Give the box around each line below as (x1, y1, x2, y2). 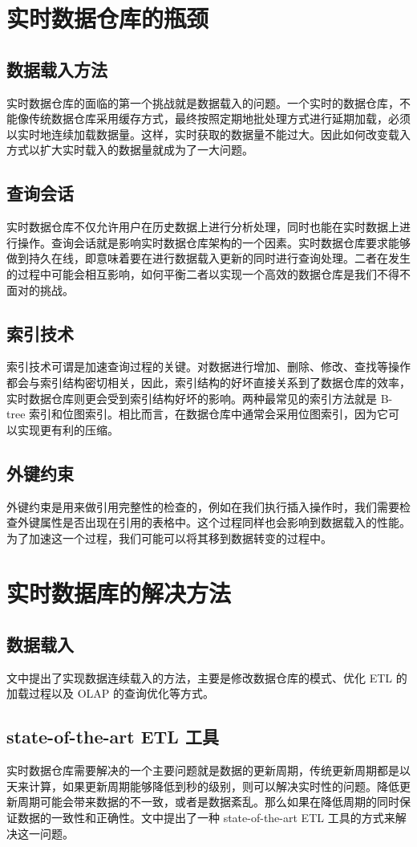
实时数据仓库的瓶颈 (6, 2, 209, 35)
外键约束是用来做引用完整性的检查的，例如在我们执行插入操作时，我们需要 (6, 498, 399, 515)
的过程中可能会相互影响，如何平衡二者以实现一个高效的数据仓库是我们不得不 (6, 265, 411, 282)
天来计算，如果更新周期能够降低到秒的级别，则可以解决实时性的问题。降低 (6, 777, 399, 794)
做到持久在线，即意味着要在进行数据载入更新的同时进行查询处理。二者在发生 (6, 250, 411, 267)
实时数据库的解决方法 (6, 576, 232, 609)
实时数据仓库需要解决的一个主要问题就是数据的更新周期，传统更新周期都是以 (6, 762, 411, 779)
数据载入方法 (6, 56, 107, 81)
